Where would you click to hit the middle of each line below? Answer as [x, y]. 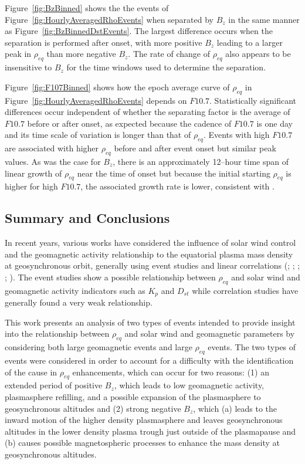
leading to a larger [250, 42]
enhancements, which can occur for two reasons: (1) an [171, 372]
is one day [274, 123]
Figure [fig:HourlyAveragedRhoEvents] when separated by [109, 19]
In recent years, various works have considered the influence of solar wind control [150, 243]
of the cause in [31, 372]
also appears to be [258, 54]
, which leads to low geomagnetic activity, [189, 385]
